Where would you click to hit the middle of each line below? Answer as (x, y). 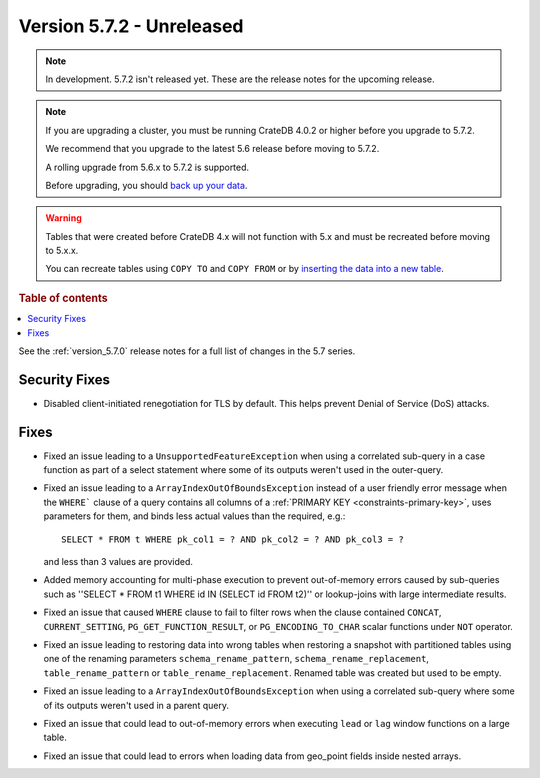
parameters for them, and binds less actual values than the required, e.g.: (194, 516)
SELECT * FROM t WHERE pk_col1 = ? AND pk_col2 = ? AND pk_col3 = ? (232, 539)
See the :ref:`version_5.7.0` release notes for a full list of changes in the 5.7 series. (187, 351)
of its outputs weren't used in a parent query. (136, 705)
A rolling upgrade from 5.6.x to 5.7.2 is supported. (147, 167)
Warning (63, 218)
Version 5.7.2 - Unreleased (131, 26)
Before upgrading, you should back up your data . (146, 185)
